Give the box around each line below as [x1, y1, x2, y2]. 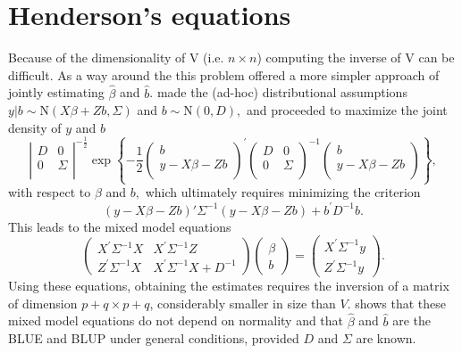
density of [8, 118, 62, 136]
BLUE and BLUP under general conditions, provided [8, 329, 299, 348]
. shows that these [347, 293, 447, 312]
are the [392, 311, 432, 330]
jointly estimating [8, 83, 105, 102]
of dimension [8, 293, 78, 312]
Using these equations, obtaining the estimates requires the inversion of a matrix [8, 276, 449, 295]
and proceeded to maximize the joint [246, 101, 448, 119]
